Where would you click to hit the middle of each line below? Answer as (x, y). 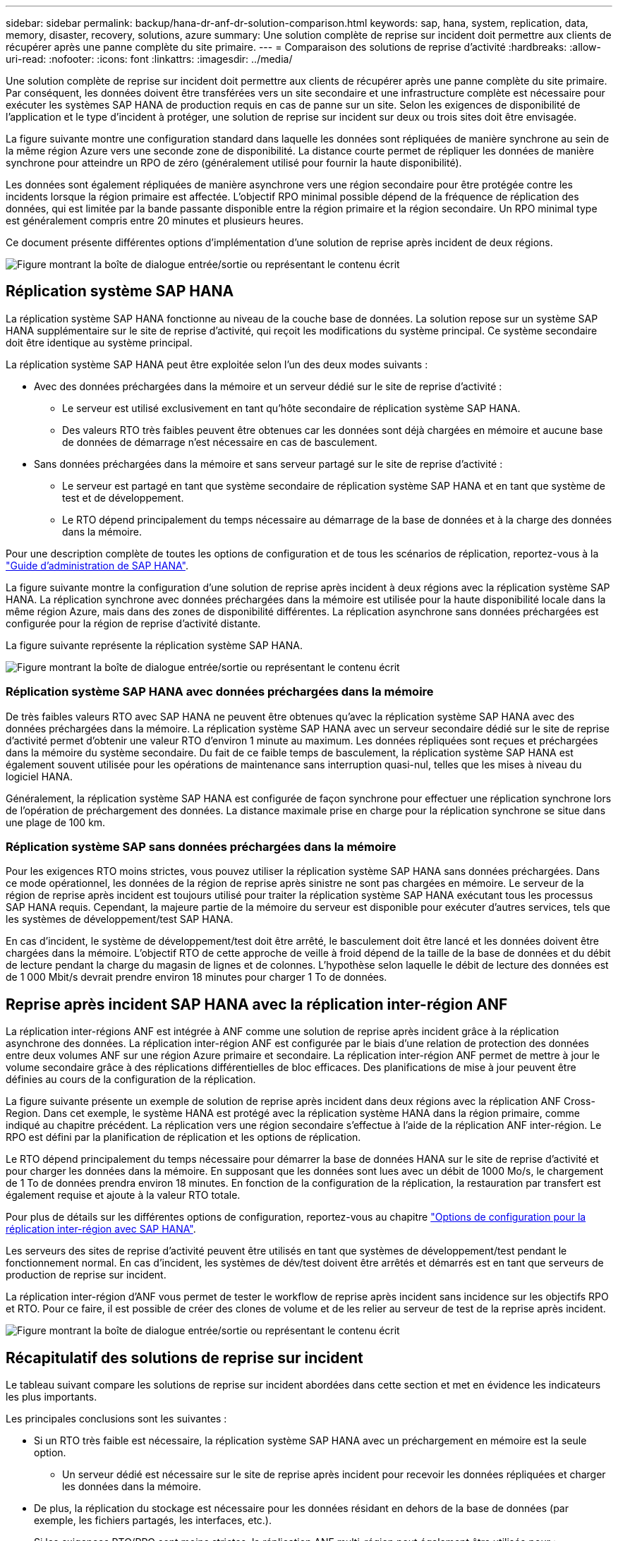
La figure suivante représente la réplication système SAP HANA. (154, 645)
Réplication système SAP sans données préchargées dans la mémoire (201, 846)
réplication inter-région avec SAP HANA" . (101, 1229)
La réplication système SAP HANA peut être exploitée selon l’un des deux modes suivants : (217, 364)
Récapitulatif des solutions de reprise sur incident (184, 1358)
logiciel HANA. (39, 776)
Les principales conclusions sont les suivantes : (116, 1419)
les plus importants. (51, 1397)
